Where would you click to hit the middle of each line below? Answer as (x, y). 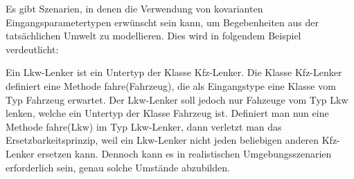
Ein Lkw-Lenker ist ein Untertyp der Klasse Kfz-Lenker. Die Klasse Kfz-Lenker (174, 72)
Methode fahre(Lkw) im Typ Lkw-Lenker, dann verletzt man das (144, 126)
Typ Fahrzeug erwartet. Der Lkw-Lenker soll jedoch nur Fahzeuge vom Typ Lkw (177, 99)
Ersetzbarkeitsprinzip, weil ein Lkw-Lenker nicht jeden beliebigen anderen (162, 140)
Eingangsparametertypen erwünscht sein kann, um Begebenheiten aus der (162, 22)
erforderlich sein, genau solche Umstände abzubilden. (118, 167)
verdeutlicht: (32, 49)
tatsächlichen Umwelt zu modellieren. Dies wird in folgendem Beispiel (153, 36)
